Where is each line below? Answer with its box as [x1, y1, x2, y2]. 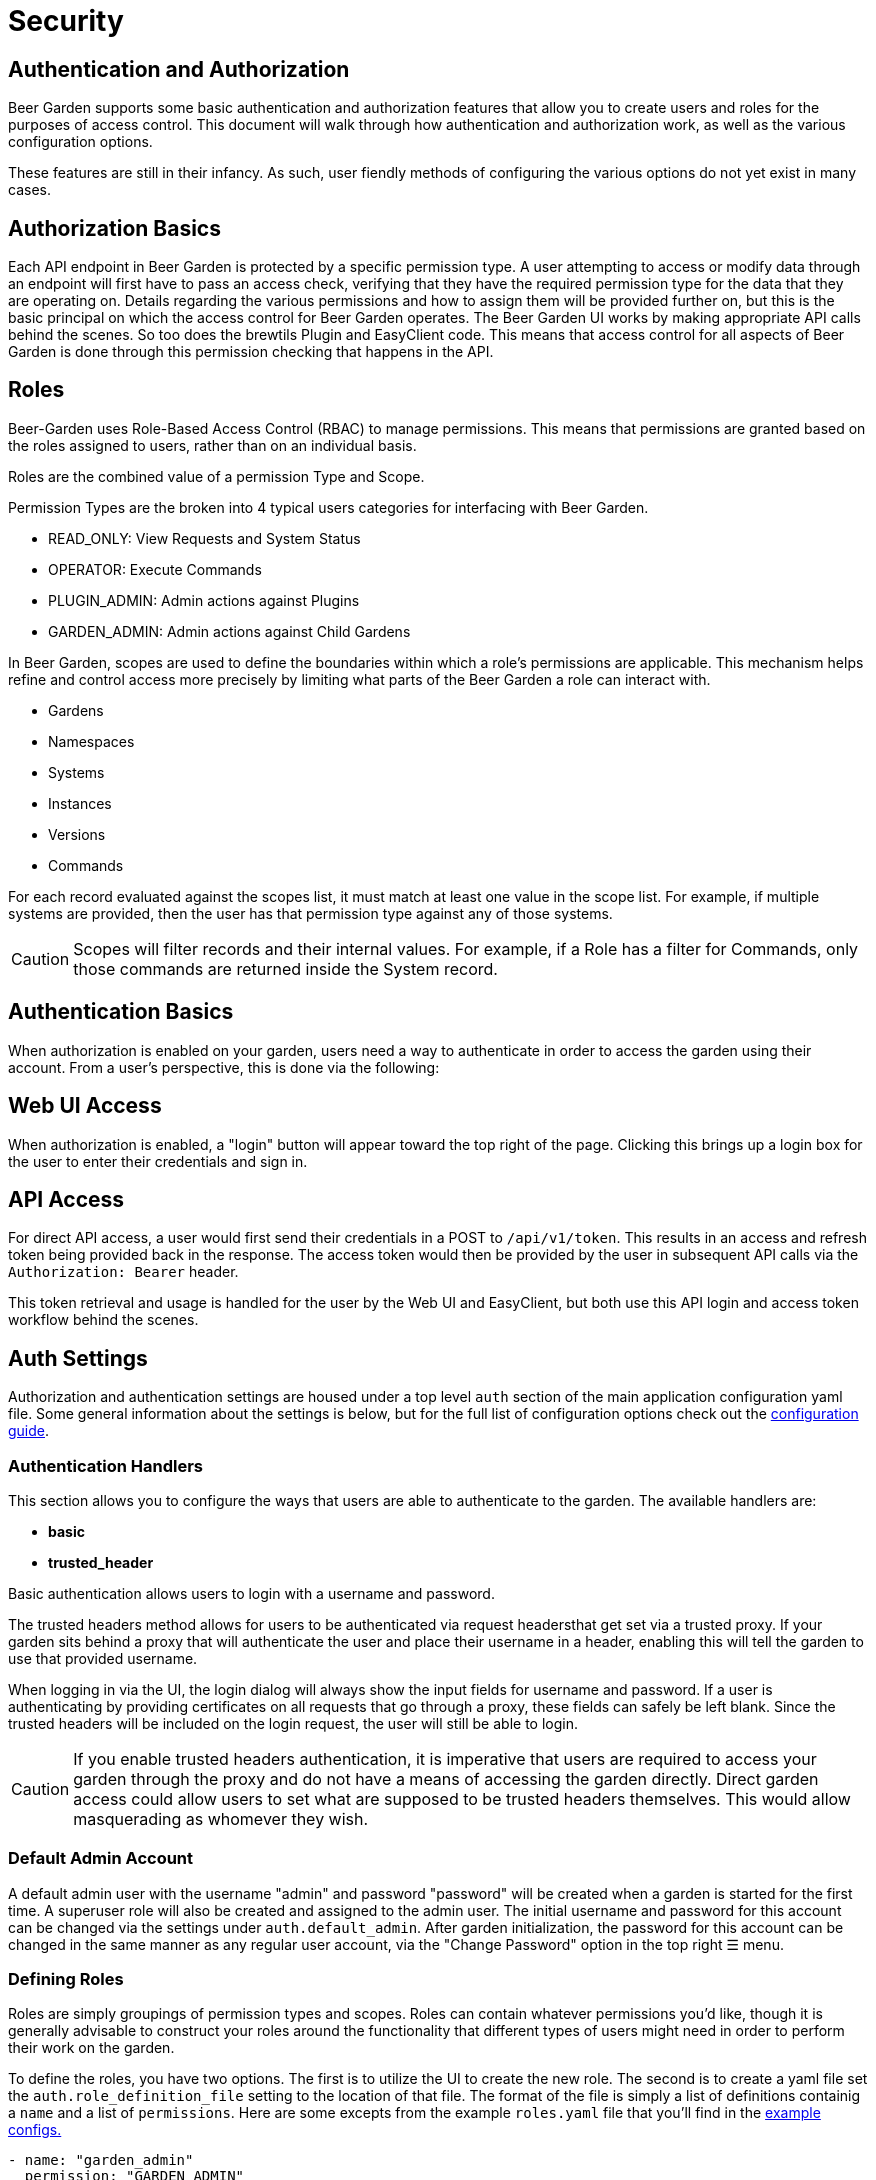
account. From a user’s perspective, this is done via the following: [8, 1058, 440, 1076]
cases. [8, 181, 51, 199]
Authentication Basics [8, 999, 234, 1025]
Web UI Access [8, 1093, 162, 1119]
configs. [8, 2121, 62, 2139]
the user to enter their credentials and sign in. [8, 1152, 308, 1170]
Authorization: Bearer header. [8, 1263, 239, 1281]
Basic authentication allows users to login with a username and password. [8, 1584, 495, 1602]
